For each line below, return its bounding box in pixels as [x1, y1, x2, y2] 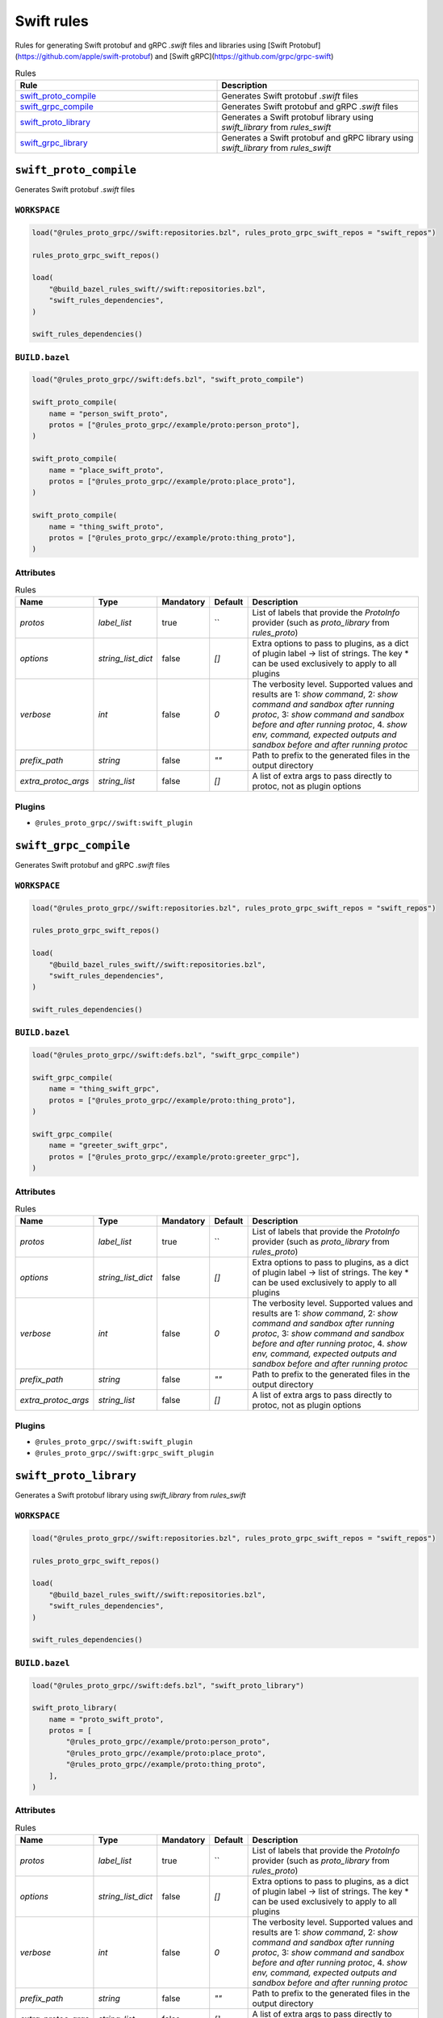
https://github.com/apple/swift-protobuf [17, 51, 151, 61]
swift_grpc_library [19, 137, 88, 149]
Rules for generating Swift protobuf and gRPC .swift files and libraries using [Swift [15, 40, 288, 50]
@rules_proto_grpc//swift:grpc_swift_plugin [35, 1449, 215, 1458]
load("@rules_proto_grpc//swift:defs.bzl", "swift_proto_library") [31, 1681, 305, 1690]
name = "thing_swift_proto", [48, 521, 165, 531]
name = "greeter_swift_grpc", [48, 1141, 169, 1150]
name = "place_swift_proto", [48, 465, 165, 475]
